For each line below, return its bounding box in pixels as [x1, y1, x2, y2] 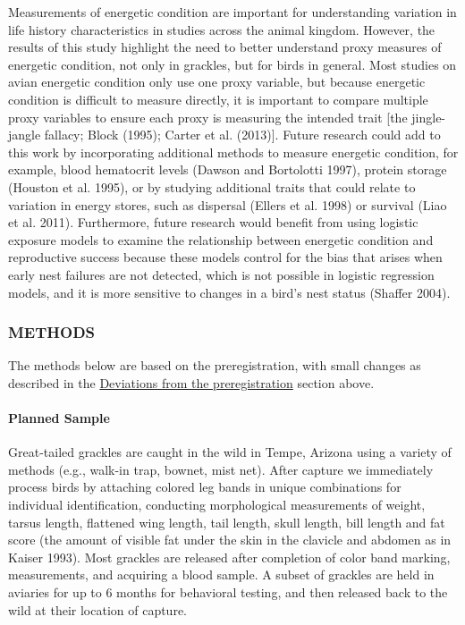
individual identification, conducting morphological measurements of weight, [8, 495, 426, 514]
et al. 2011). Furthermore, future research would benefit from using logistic [8, 213, 418, 232]
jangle [8, 125, 41, 144]
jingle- [411, 107, 446, 126]
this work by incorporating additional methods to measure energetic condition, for [8, 142, 459, 161]
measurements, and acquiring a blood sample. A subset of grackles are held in [8, 565, 435, 584]
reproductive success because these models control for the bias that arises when [8, 248, 443, 266]
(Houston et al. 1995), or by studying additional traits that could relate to [8, 177, 416, 196]
